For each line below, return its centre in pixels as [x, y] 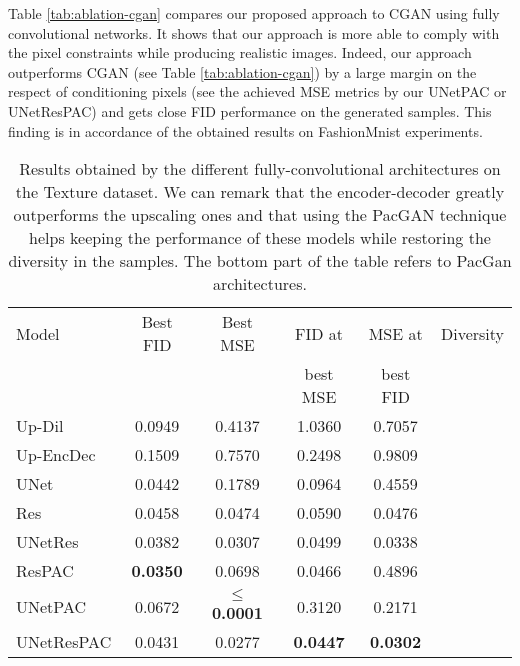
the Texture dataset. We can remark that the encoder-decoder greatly [260, 192]
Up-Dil [40, 426]
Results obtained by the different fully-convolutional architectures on [260, 169]
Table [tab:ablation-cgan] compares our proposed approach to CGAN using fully [254, 13]
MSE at [395, 333]
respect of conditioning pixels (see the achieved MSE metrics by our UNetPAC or [257, 91]
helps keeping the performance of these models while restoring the [260, 238]
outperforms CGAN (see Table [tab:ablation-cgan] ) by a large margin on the [242, 71]
